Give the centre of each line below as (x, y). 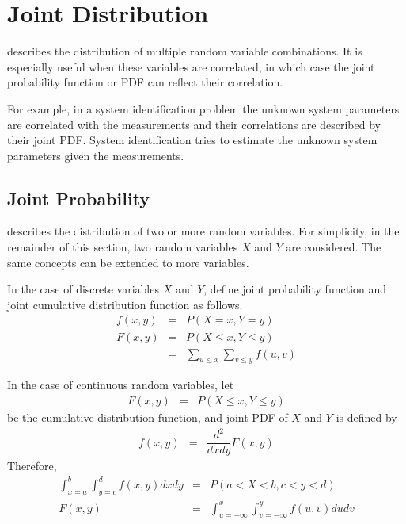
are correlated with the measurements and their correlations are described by (194, 124)
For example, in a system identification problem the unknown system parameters (203, 108)
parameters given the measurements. (96, 155)
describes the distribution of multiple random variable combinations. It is (185, 51)
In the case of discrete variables (83, 289)
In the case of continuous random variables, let (121, 385)
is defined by (366, 417)
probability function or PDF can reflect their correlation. (145, 82)
